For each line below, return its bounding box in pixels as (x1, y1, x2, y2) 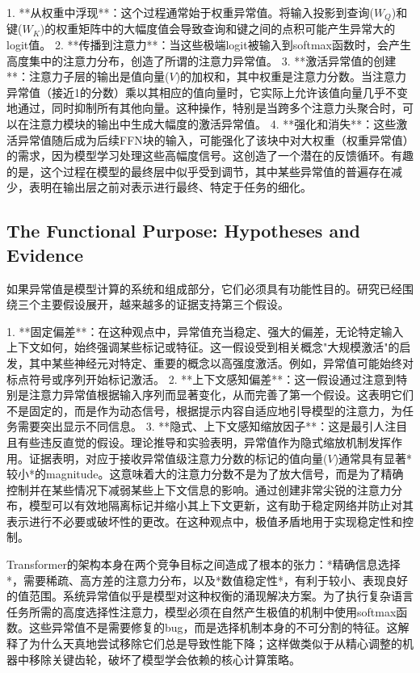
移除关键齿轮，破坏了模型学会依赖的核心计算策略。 (28, 650, 300, 667)
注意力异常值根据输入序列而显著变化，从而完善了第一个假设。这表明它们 (28, 386, 414, 403)
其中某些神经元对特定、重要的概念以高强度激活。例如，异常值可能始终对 (28, 354, 414, 371)
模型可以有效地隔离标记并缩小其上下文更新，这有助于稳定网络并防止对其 (28, 497, 414, 514)
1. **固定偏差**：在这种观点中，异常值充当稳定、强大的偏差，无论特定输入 (6, 322, 404, 339)
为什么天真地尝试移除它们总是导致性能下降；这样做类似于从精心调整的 (28, 635, 402, 652)
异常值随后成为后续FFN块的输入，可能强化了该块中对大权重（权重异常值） (17, 131, 409, 148)
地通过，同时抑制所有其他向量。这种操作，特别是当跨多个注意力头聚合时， (6, 99, 402, 116)
